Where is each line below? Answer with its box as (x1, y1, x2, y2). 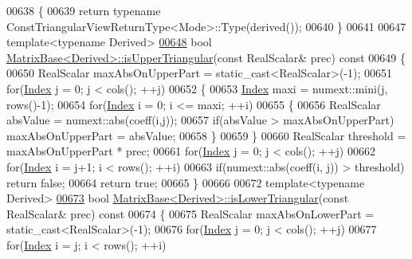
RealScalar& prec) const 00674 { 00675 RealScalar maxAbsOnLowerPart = (6, 205, 375, 222)
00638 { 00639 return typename (6, 2, 161, 18)
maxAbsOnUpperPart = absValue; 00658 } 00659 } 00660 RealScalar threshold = (6, 127, 406, 143)
